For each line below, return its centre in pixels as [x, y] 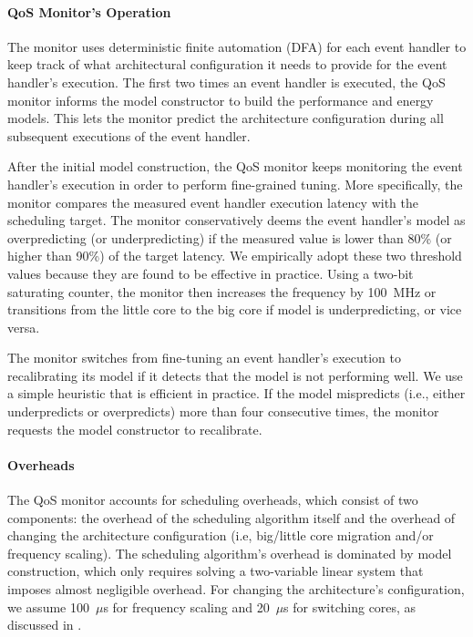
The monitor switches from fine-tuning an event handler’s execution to [205, 358]
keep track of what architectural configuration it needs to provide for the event [227, 64]
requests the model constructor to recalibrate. [135, 429]
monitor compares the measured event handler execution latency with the [213, 202]
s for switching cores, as [350, 606]
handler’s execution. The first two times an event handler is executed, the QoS [226, 82]
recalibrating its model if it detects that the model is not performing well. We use [235, 375]
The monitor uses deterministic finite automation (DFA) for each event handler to [237, 46]
